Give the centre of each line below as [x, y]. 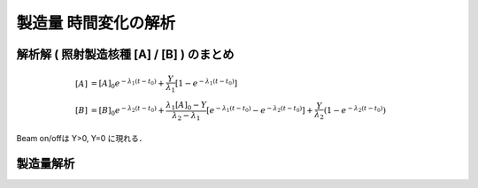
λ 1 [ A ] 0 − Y [186, 106]
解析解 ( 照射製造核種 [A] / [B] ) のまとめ [125, 54]
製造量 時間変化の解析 [96, 23]
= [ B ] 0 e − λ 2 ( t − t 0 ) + [128, 111]
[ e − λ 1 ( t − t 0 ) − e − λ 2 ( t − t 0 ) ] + [260, 110]
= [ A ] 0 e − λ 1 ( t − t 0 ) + [128, 84]
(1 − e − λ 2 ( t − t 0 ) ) [355, 110]
